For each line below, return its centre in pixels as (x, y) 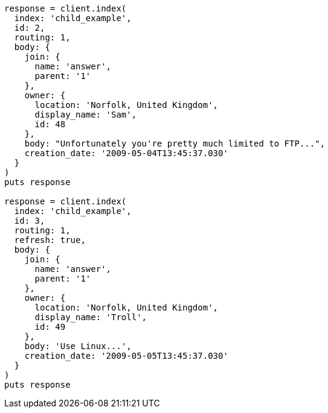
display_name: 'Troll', (91, 317)
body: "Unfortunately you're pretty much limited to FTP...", (175, 143)
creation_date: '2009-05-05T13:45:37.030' (126, 356)
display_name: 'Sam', (86, 115)
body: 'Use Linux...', (78, 346)
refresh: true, (50, 240)
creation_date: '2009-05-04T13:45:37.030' (126, 153)
